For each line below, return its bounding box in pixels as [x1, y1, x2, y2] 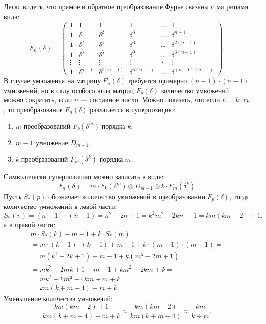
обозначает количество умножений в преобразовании [48, 191, 205, 201]
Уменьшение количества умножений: [4, 293, 113, 303]
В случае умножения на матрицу [4, 75, 101, 86]
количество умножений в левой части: [4, 201, 117, 211]
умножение [35, 137, 68, 147]
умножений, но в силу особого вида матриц [4, 85, 134, 95]
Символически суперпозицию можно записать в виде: [4, 171, 164, 182]
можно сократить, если [4, 94, 72, 105]
